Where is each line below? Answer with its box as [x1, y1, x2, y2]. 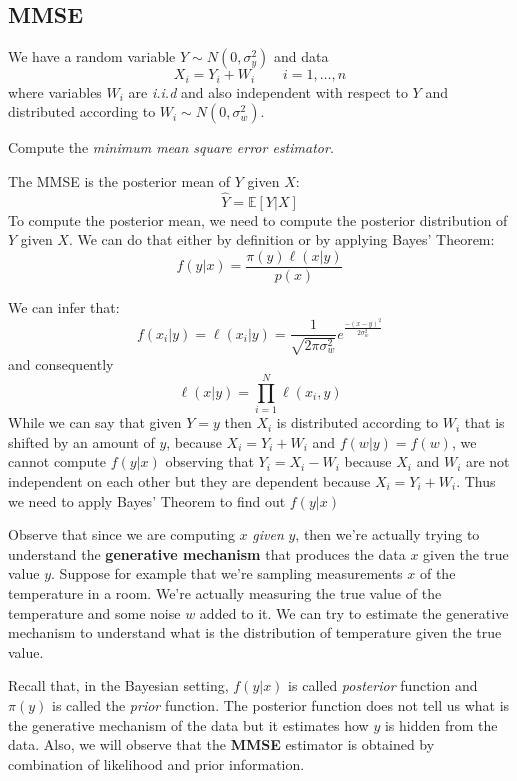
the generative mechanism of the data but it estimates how [8, 714, 369, 735]
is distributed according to [276, 412, 439, 433]
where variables [8, 81, 102, 102]
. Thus [456, 471, 496, 491]
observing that [165, 451, 254, 472]
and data [273, 46, 329, 67]
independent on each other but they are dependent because [8, 471, 371, 491]
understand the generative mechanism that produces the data [8, 543, 406, 564]
